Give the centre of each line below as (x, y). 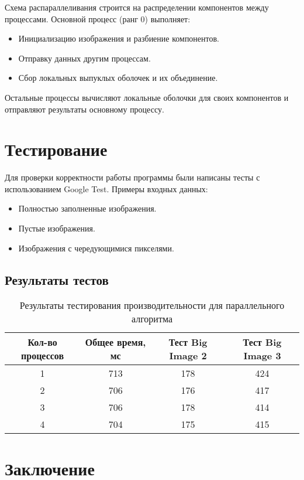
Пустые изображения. (57, 228)
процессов (43, 356)
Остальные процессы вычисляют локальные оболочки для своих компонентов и (147, 97)
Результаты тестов (57, 279)
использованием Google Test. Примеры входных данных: (106, 188)
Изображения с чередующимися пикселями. (96, 248)
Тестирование (56, 149)
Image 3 (262, 356)
